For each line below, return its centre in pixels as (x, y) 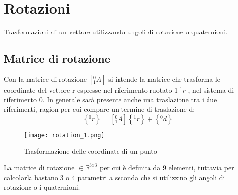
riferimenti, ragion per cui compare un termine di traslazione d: (100, 109)
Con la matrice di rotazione (45, 79)
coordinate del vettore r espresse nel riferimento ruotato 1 (91, 89)
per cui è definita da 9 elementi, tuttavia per (167, 167)
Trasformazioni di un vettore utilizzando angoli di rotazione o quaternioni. (116, 32)
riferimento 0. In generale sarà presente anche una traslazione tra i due (111, 99)
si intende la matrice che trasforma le (164, 79)
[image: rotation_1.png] (64, 135)
